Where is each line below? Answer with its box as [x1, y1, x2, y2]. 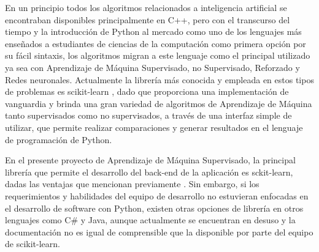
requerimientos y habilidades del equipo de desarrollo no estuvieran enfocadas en [5, 189, 309, 202]
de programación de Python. [5, 133, 112, 146]
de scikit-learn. [5, 237, 60, 250]
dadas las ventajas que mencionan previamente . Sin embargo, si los [5, 177, 259, 190]
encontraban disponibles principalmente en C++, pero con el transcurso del [5, 13, 290, 26]
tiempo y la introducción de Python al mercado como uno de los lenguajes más [5, 25, 302, 38]
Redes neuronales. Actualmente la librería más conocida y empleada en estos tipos [5, 73, 314, 86]
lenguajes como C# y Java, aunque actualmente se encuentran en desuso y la [5, 213, 296, 226]
